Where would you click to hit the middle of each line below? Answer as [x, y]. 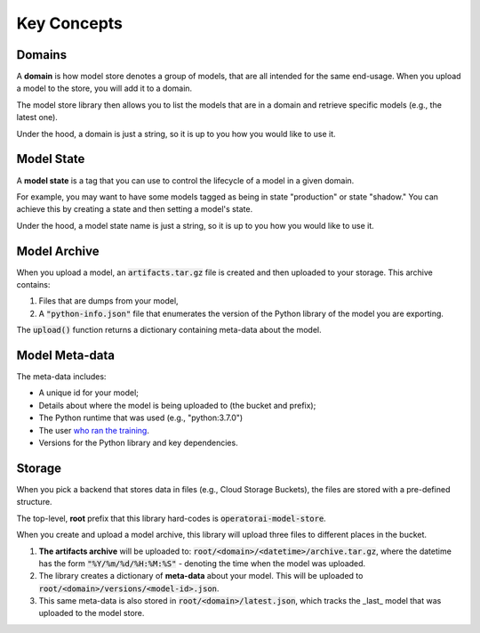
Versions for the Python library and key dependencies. [139, 443]
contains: [33, 284]
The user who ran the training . [94, 430]
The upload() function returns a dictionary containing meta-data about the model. [169, 330]
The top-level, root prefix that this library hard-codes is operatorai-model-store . [171, 518]
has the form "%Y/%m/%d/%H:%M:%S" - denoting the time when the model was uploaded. [202, 563]
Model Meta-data [66, 355]
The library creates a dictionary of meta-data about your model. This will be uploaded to [201, 576]
